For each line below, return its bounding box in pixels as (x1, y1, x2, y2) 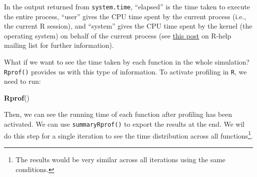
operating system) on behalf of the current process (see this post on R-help (4, 30, 231, 40)
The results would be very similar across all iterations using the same (15, 154, 226, 164)
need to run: (4, 76, 41, 86)
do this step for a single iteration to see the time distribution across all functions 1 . (4, 129, 253, 141)
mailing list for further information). (4, 40, 114, 50)
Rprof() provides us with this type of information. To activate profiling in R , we (4, 66, 247, 76)
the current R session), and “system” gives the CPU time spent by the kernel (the (4, 21, 253, 31)
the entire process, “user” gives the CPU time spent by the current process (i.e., (4, 11, 246, 21)
